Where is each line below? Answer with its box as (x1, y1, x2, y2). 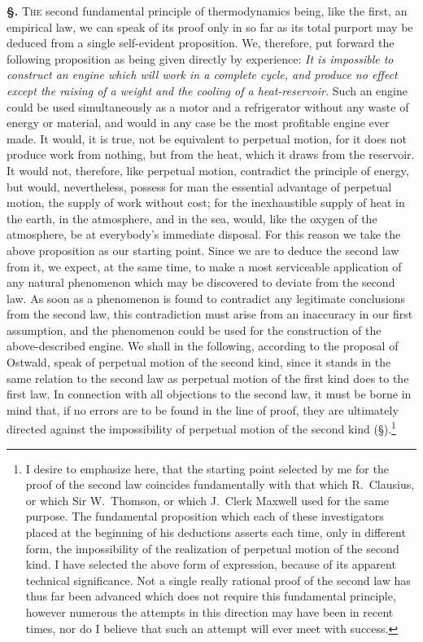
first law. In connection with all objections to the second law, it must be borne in (7, 385, 412, 402)
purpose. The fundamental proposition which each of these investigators (25, 508, 384, 525)
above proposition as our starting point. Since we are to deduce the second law (7, 241, 399, 258)
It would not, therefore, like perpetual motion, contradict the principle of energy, (7, 161, 409, 178)
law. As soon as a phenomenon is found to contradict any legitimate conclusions (7, 289, 406, 306)
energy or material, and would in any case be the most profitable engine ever (7, 114, 390, 131)
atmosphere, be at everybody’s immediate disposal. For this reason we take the (7, 226, 401, 243)
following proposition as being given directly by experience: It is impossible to (7, 50, 394, 67)
